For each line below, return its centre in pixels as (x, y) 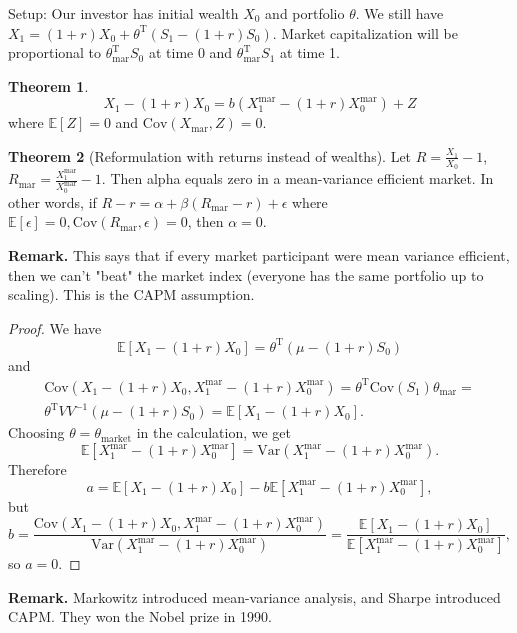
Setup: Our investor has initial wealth (123, 13)
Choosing (36, 432)
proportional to (55, 52)
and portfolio (305, 13)
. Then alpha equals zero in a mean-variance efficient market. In (297, 178)
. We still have (399, 13)
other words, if (52, 201)
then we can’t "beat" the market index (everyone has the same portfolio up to (246, 274)
